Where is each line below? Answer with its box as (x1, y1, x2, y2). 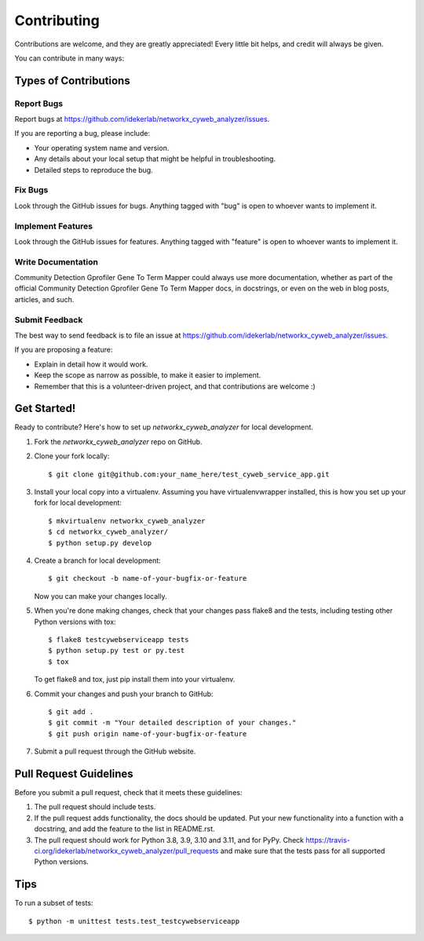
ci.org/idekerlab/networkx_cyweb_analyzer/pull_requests (34, 846, 219, 855)
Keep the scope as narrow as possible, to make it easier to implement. (34, 370, 261, 380)
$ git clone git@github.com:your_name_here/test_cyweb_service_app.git (48, 469, 330, 479)
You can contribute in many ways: (14, 53, 125, 63)
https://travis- (305, 835, 351, 844)
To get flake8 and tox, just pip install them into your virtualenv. (34, 675, 236, 684)
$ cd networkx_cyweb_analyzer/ (48, 527, 169, 537)
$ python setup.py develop (48, 538, 152, 547)
